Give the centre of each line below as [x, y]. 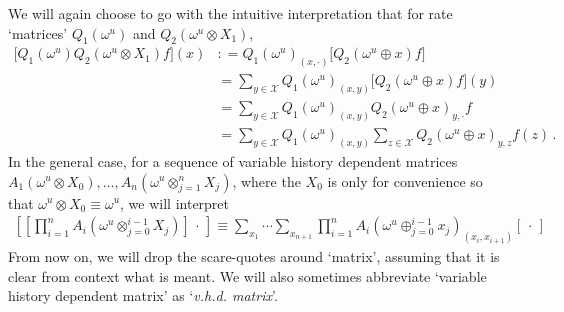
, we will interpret [175, 202]
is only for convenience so [405, 180]
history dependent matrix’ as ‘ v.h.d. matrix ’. [143, 295]
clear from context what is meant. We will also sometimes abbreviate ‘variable [247, 275]
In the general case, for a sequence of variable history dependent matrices [233, 160]
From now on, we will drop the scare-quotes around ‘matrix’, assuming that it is [254, 256]
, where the [266, 180]
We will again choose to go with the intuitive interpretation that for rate [230, 13]
